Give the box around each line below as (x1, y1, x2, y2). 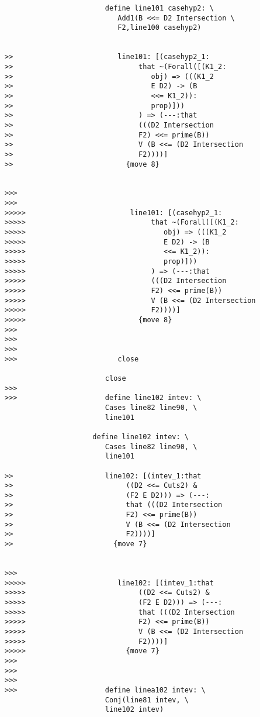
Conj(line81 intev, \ (105, 695, 189, 704)
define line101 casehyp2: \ (105, 4, 214, 12)
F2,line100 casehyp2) (117, 23, 202, 32)
